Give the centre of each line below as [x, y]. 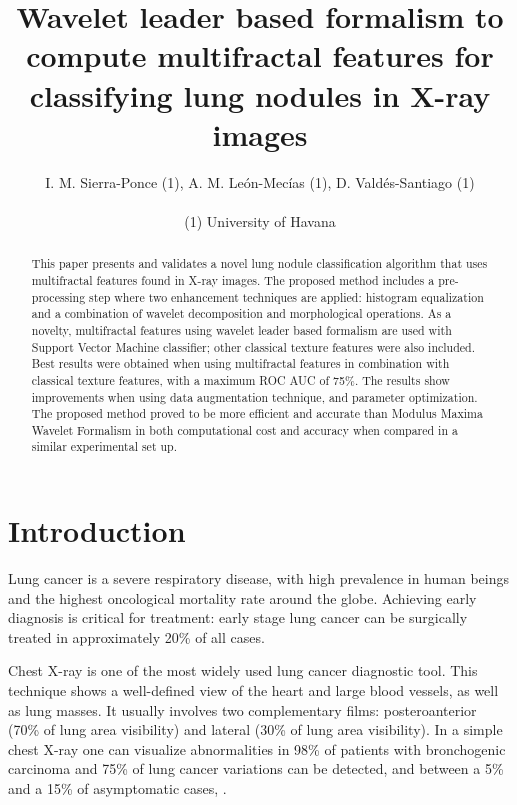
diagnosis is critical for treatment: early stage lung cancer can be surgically [238, 617]
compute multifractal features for [260, 55]
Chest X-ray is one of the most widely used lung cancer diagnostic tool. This [243, 670]
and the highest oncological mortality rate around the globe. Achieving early [242, 597]
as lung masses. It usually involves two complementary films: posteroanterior [242, 709]
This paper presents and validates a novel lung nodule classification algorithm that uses [259, 263]
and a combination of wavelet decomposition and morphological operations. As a [241, 313]
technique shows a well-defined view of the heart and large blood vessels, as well [253, 690]
